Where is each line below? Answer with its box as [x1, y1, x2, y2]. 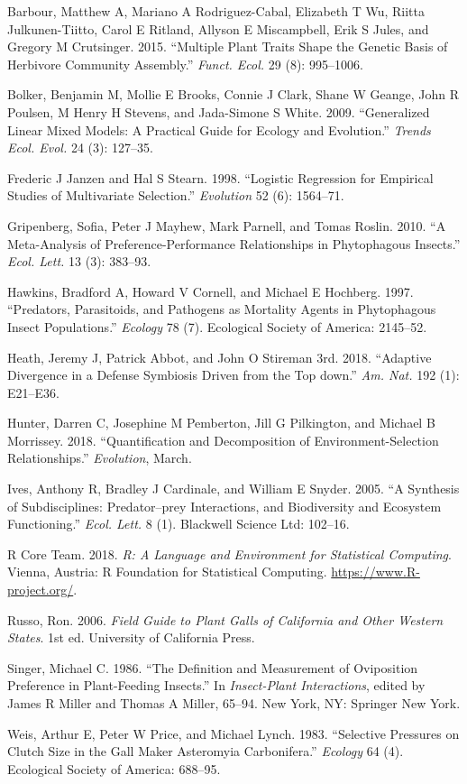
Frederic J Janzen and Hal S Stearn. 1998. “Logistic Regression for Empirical [7, 168, 434, 187]
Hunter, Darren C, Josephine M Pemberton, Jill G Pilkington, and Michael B [7, 413, 435, 432]
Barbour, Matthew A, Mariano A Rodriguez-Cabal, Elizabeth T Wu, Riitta [7, 2, 425, 20]
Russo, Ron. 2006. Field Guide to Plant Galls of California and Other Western [7, 610, 444, 629]
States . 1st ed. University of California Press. [7, 628, 255, 647]
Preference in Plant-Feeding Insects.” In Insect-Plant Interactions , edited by [7, 676, 426, 695]
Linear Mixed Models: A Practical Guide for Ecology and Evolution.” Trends [7, 120, 431, 139]
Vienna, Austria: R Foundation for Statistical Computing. [7, 562, 327, 581]
